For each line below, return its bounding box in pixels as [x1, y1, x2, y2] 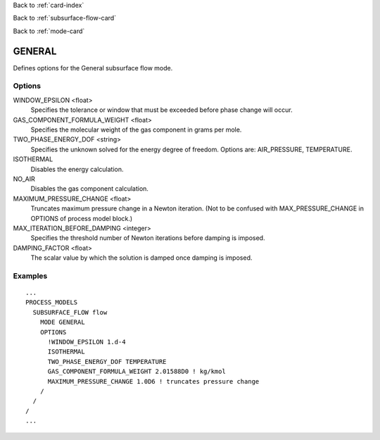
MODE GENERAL [39, 318, 85, 327]
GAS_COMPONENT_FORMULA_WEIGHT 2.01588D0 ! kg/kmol [47, 367, 227, 376]
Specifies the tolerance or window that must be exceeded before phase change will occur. [30, 106, 293, 114]
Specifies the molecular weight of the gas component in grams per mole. [30, 125, 242, 134]
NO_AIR [13, 175, 35, 183]
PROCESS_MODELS [25, 298, 78, 306]
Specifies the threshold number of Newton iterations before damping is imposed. [30, 234, 265, 242]
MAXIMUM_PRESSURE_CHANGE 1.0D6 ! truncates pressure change [47, 377, 260, 385]
